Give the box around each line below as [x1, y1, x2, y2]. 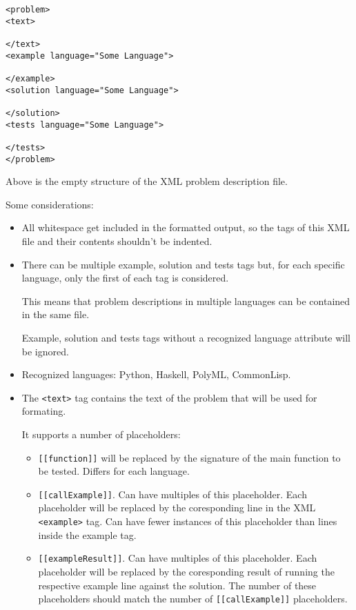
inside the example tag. [38, 527, 137, 542]
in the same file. [21, 307, 90, 322]
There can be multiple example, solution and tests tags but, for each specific [21, 257, 345, 271]
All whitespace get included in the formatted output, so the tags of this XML [21, 220, 350, 235]
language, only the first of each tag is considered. [21, 270, 229, 285]
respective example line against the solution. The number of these [38, 578, 317, 592]
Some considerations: [6, 197, 94, 211]
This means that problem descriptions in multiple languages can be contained [21, 293, 350, 308]
